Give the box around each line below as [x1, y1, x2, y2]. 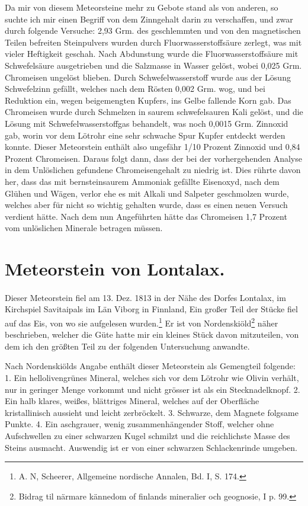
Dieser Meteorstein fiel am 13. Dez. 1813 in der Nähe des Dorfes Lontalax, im [5, 291, 286, 303]
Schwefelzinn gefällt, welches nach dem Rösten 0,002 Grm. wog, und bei [5, 82, 265, 95]
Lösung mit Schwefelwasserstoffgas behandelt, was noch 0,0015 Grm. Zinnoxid [5, 117, 288, 129]
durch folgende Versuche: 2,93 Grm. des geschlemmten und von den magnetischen [5, 24, 301, 37]
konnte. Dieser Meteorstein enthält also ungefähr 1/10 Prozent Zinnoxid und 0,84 [5, 140, 300, 153]
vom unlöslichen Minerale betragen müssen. [5, 222, 163, 234]
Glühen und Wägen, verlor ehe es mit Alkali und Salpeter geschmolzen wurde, [5, 187, 289, 199]
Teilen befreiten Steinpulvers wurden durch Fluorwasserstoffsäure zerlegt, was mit [5, 36, 302, 48]
